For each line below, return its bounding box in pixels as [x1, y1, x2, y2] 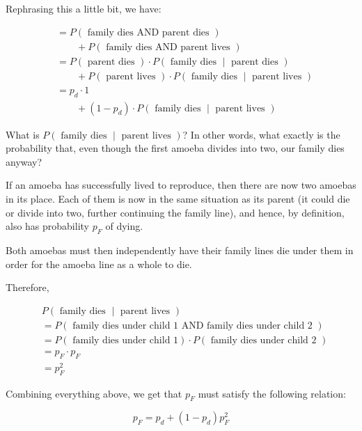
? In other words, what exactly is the [182, 127, 340, 141]
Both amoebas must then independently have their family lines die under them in [6, 242, 354, 257]
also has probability [6, 219, 89, 233]
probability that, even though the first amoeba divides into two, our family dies [6, 141, 345, 155]
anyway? [6, 154, 42, 169]
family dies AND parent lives [106, 42, 230, 52]
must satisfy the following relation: [198, 386, 346, 400]
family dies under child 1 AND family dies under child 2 [72, 320, 313, 331]
